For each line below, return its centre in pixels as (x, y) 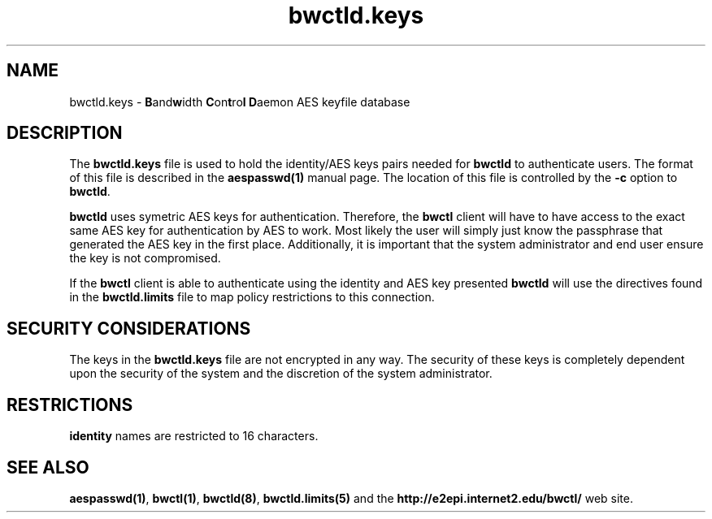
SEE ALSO (48, 467)
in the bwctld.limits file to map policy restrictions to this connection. (252, 297)
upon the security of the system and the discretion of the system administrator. (281, 374)
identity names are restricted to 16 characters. (194, 436)
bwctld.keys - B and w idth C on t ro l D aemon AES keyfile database (240, 102)
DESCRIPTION (65, 133)
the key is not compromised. (145, 258)
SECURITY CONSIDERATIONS (129, 328)
